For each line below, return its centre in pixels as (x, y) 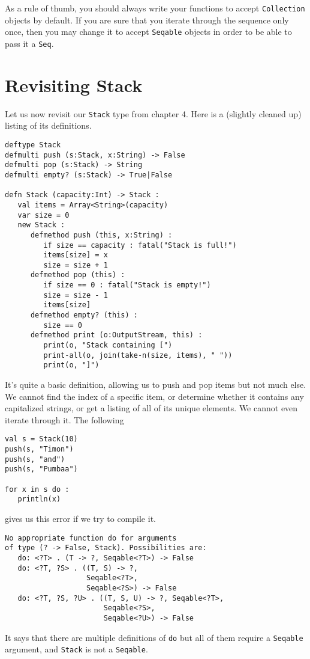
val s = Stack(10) (41, 439)
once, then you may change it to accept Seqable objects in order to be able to (148, 32)
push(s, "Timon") (39, 449)
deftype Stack (33, 145)
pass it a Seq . (29, 43)
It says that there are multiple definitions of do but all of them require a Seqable (154, 637)
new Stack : (41, 225)
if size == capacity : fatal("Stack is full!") (140, 245)
